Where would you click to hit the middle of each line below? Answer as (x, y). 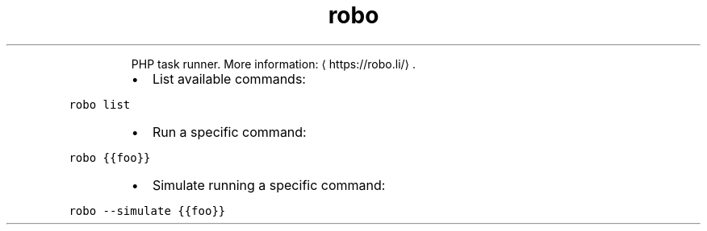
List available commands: (229, 78)
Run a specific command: (229, 132)
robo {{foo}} (110, 157)
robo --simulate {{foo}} (147, 210)
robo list (100, 104)
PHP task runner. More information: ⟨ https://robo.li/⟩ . (274, 64)
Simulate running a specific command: (269, 185)
